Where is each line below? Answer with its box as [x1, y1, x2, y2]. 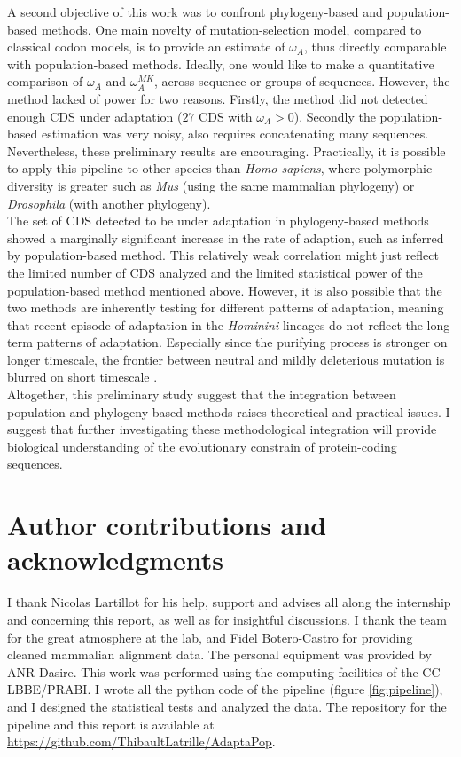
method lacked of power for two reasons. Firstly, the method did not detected [7, 89, 428, 107]
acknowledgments [7, 541, 223, 578]
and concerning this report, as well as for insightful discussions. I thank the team [7, 610, 447, 628]
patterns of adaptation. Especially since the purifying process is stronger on [36, 333, 448, 351]
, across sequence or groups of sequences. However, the [154, 72, 450, 91]
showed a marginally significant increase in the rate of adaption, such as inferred [7, 228, 444, 247]
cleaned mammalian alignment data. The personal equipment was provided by [7, 645, 432, 664]
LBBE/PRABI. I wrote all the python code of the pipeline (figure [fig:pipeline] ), [7, 680, 443, 698]
